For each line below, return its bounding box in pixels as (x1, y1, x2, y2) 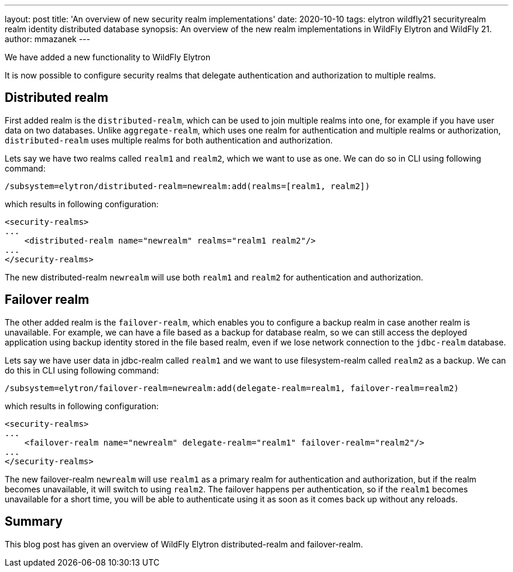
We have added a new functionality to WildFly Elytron (5, 52, 211, 62)
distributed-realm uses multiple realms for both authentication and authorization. (5, 135, 333, 145)
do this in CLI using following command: (5, 365, 159, 375)
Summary (5, 514, 63, 529)
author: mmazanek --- (5, 34, 90, 44)
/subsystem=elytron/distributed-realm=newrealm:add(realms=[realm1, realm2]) (5, 181, 370, 191)
